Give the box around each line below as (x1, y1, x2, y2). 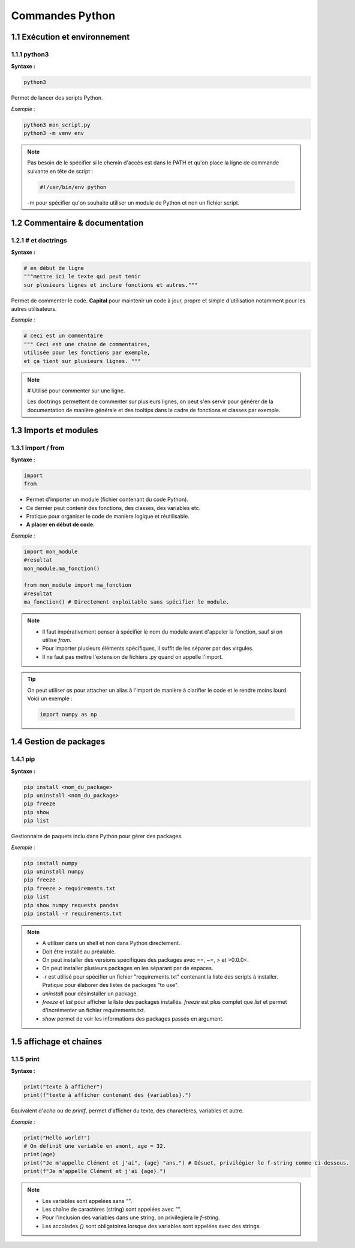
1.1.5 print (11, 1055, 40, 1063)
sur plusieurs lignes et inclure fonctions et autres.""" (23, 281, 198, 288)
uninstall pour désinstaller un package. (42, 990, 139, 997)
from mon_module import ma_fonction (23, 582, 132, 589)
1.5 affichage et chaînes (11, 1036, 103, 1046)
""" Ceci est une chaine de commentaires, (23, 341, 151, 347)
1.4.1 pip (11, 755, 35, 763)
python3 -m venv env (23, 130, 84, 137)
